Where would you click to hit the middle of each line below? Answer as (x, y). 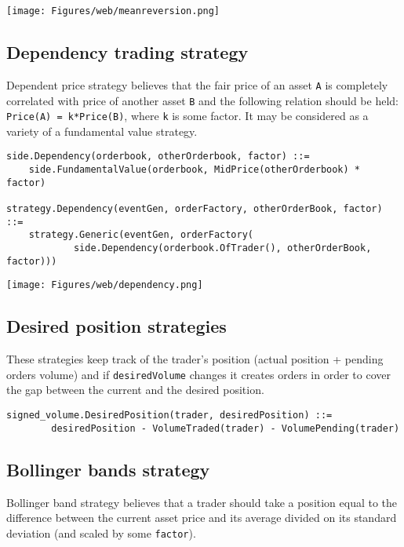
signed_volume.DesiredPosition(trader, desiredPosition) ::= (169, 416)
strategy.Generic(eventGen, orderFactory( (141, 235)
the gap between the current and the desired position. (135, 390)
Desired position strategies (116, 326)
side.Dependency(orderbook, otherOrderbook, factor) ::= (158, 157)
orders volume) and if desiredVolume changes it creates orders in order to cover (198, 374)
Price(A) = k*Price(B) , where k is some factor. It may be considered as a (187, 116)
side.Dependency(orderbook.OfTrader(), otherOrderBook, (222, 248)
